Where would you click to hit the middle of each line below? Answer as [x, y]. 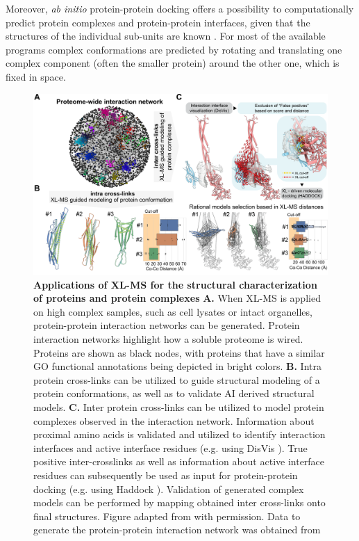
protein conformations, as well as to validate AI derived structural [174, 393]
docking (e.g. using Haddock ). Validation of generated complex [169, 488]
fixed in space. [36, 76]
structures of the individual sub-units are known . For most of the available [166, 36]
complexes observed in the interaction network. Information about [174, 420]
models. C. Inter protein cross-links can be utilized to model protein [179, 406]
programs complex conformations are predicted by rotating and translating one [174, 49]
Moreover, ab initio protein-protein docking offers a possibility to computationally [180, 8]
